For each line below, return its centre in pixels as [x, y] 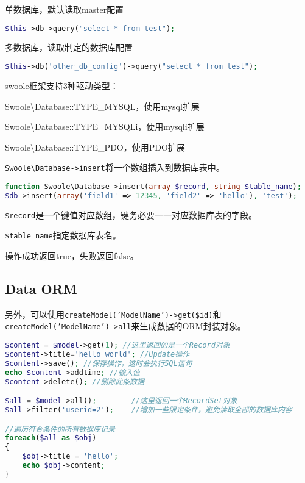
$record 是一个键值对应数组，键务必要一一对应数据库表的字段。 [131, 214]
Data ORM [41, 289]
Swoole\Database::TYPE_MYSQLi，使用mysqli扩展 [105, 127]
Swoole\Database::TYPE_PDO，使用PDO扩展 [95, 147]
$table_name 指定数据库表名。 [63, 235]
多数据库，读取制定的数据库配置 [69, 47]
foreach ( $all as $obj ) [51, 438]
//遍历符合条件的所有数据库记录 [60, 429]
